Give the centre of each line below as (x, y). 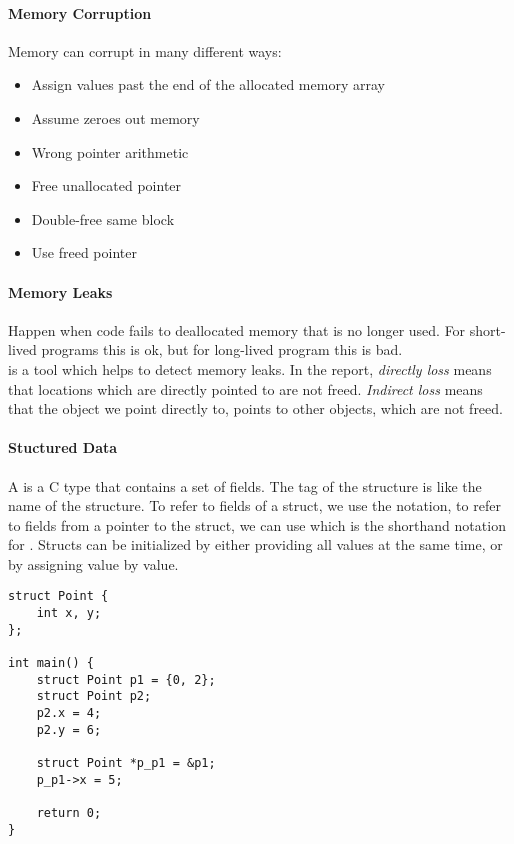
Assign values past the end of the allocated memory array (208, 84)
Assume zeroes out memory (115, 117)
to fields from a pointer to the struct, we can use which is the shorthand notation (257, 524)
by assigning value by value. (93, 563)
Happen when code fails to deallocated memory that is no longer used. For (237, 329)
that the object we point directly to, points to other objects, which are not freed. (255, 408)
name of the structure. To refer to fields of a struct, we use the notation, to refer (254, 505)
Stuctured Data (63, 447)
